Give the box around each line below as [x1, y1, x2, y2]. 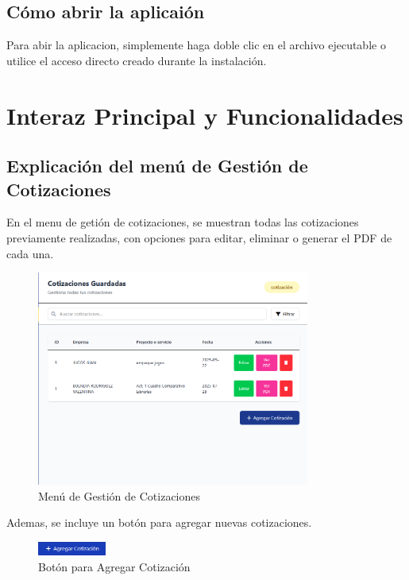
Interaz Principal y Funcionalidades [6, 99, 403, 131]
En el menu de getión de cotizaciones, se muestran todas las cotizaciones [6, 214, 359, 230]
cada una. [6, 245, 54, 261]
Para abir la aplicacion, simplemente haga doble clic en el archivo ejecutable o [6, 37, 386, 53]
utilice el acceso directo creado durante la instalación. [6, 52, 267, 68]
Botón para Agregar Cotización [38, 558, 191, 574]
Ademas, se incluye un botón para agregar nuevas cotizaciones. [6, 514, 312, 531]
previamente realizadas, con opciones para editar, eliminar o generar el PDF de [6, 229, 392, 246]
